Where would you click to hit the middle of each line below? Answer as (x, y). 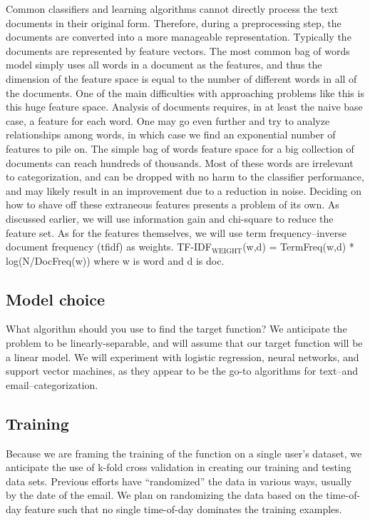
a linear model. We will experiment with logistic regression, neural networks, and (183, 356)
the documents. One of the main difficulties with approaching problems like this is (185, 92)
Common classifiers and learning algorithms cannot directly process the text (172, 9)
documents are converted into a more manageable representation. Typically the (179, 37)
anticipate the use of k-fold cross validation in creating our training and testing (179, 467)
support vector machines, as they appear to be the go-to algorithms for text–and (182, 371)
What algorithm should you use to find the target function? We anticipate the (176, 329)
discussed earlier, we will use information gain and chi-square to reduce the (170, 218)
